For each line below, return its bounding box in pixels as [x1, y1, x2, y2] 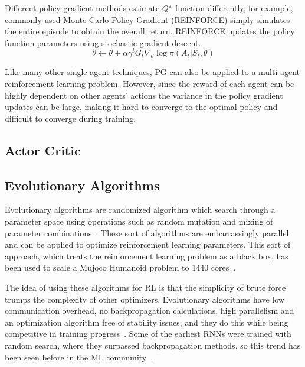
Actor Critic [5, 141, 81, 159]
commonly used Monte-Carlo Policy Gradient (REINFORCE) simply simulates [5, 13, 290, 25]
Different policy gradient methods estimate [5, 2, 160, 14]
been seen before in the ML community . [5, 350, 153, 363]
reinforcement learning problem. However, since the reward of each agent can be [5, 77, 294, 90]
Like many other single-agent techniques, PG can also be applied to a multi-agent [5, 66, 300, 78]
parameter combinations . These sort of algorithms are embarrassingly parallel [5, 226, 289, 239]
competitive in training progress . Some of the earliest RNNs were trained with [5, 327, 291, 340]
